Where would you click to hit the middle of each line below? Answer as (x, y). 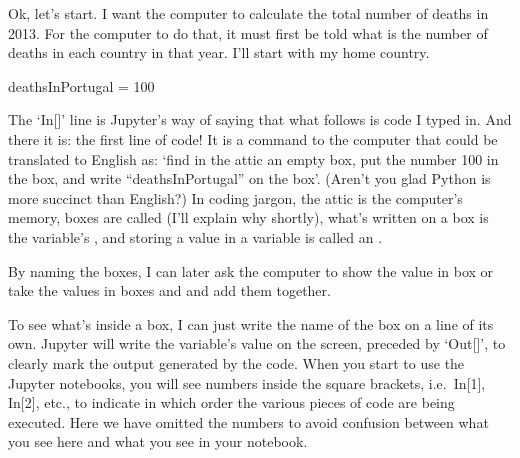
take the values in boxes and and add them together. (169, 290)
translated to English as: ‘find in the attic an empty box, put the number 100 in (253, 158)
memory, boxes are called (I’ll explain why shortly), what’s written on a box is (248, 217)
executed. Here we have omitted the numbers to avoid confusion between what (248, 421)
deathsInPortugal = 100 (81, 85)
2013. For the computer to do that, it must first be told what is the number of (248, 32)
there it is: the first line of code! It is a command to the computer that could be (253, 138)
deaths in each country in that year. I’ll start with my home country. (219, 52)
